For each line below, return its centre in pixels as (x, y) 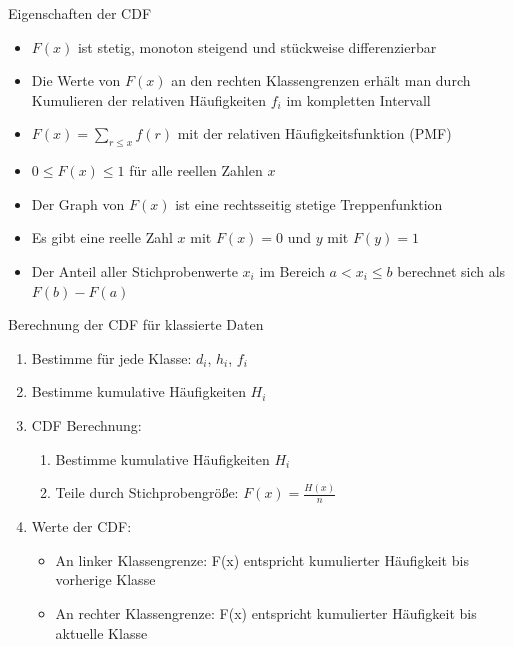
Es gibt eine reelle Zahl (102, 237)
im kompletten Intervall (358, 99)
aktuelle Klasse (101, 632)
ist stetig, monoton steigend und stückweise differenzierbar (257, 46)
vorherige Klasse (105, 579)
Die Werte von (76, 80)
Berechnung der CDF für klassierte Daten (136, 324)
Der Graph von (78, 203)
